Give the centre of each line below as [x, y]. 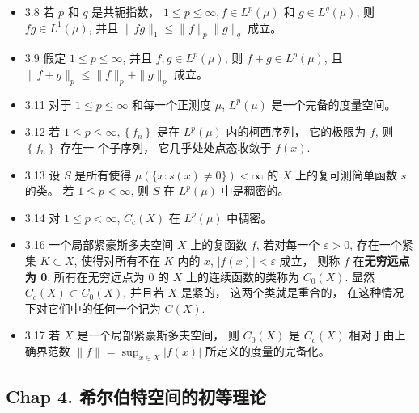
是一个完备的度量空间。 [334, 104]
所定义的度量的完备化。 [267, 350]
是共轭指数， [126, 11]
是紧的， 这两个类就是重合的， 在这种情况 [292, 292]
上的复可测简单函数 [347, 174]
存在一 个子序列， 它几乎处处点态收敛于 [166, 147]
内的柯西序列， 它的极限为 [296, 131]
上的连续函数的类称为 [243, 276]
